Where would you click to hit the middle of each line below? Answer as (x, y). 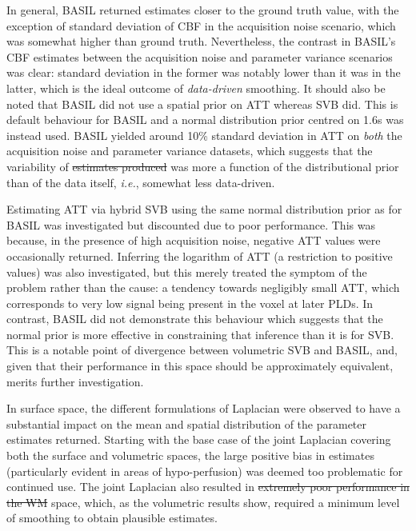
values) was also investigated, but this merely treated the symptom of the (187, 271)
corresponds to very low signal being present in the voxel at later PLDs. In (190, 303)
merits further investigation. (75, 381)
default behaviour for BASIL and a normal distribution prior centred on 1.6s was (205, 120)
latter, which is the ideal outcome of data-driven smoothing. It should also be (196, 88)
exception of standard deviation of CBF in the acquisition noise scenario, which (201, 25)
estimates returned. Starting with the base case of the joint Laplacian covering (199, 439)
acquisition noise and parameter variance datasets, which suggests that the (190, 151)
